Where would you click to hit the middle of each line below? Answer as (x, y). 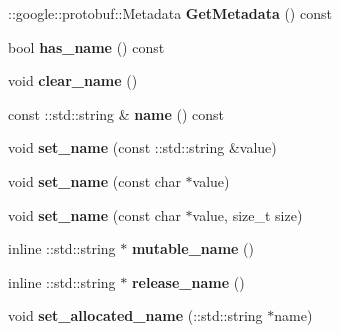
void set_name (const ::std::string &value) (142, 147)
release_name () (188, 281)
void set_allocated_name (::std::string (135, 315)
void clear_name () (73, 80)
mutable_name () (192, 248)
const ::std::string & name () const (116, 113)
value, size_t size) (247, 214)
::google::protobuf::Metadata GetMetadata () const (170, 13)
